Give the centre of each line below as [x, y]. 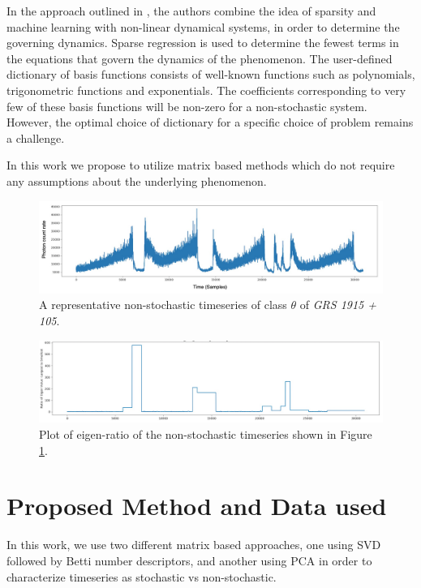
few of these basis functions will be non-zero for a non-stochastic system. [187, 106]
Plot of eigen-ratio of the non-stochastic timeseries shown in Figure [206, 434]
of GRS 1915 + [338, 305]
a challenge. [36, 137]
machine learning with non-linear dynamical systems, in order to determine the [203, 26]
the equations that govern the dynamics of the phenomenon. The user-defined [200, 58]
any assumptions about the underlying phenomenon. [137, 180]
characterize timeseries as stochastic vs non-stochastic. [142, 576]
